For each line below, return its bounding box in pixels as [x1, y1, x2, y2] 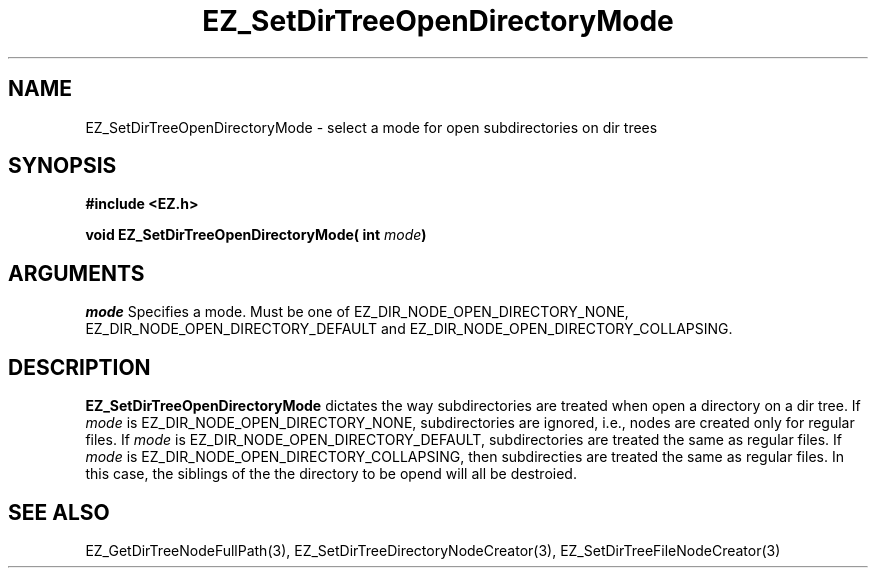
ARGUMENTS [8, 260, 145, 286]
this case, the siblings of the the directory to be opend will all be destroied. [85, 465, 577, 483]
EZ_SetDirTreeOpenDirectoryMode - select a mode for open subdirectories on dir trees [85, 118, 658, 136]
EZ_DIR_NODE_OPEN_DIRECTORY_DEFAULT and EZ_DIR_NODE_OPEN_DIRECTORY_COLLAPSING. [85, 320, 733, 338]
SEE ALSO [8, 499, 110, 525]
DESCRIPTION [8, 354, 151, 380]
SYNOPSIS [8, 153, 117, 179]
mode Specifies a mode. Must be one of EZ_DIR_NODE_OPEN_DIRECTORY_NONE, [85, 303, 629, 321]
